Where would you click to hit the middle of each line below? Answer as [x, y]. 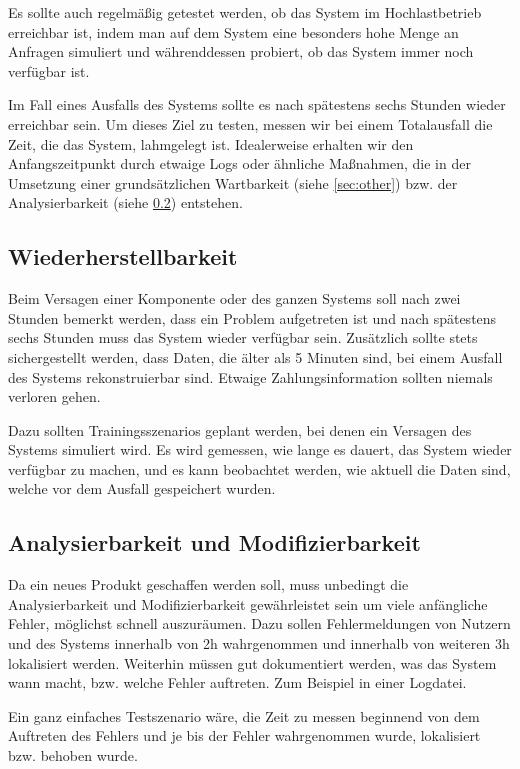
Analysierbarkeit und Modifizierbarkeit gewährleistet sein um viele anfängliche [248, 603]
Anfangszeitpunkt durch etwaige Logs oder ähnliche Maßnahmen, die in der [239, 163]
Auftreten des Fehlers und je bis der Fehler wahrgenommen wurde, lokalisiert [244, 735]
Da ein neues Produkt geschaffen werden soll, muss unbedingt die [208, 584]
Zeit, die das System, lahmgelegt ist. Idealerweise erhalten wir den [211, 143]
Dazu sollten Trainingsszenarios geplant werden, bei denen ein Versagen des [240, 429]
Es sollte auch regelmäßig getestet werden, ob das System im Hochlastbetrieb [245, 12]
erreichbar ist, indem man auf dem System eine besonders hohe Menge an [233, 31]
